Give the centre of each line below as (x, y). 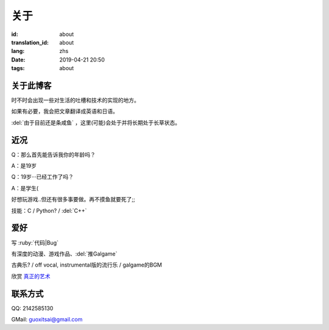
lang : (18, 51)
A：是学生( (25, 188)
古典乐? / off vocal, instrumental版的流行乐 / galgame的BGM (87, 265)
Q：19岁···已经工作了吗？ (43, 177)
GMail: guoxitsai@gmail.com (47, 320)
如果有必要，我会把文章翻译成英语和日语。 (65, 111)
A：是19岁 (24, 166)
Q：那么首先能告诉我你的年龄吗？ (53, 154)
